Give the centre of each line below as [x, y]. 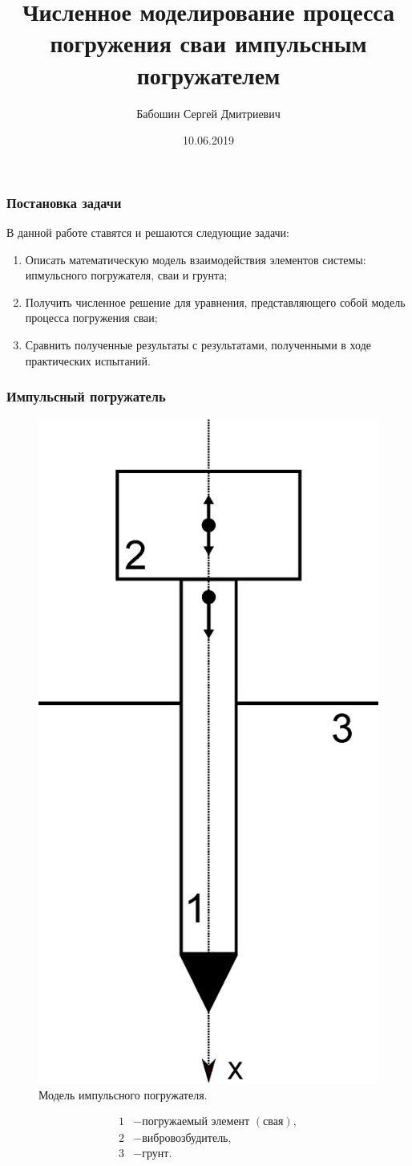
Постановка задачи [64, 202]
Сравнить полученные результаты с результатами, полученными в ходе [198, 344]
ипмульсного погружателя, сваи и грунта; [126, 275]
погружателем [208, 74]
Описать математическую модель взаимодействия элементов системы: [196, 259]
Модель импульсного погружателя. [123, 1094]
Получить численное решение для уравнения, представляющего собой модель [215, 302]
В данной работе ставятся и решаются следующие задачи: [148, 232]
